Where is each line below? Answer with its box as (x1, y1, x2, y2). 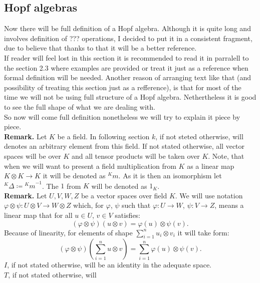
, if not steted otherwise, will (155, 131, 243, 141)
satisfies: (115, 210, 141, 220)
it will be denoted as (43, 170, 106, 181)
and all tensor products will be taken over (71, 150, 200, 161)
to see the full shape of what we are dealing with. (4, 101, 155, 112)
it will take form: (177, 227, 229, 237)
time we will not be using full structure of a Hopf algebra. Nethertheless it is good (4, 92, 256, 102)
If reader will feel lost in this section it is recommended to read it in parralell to (4, 52, 249, 63)
